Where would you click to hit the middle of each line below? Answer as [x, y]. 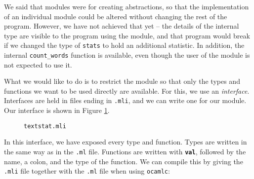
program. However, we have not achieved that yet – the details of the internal [122, 26]
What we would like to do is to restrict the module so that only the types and [122, 81]
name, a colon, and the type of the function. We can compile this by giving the [124, 161]
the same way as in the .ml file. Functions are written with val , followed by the [125, 151]
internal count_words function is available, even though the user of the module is [127, 55]
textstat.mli [45, 126]
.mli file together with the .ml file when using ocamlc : [87, 171]
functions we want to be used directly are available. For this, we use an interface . [127, 90]
